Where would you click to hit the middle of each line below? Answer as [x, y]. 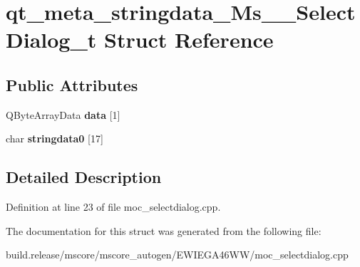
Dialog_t [51, 40]
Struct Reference [189, 40]
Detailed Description [84, 177]
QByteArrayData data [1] [63, 114]
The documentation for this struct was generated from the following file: [164, 230]
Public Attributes [72, 84]
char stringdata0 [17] [55, 138]
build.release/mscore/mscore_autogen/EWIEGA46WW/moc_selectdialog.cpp [177, 255]
